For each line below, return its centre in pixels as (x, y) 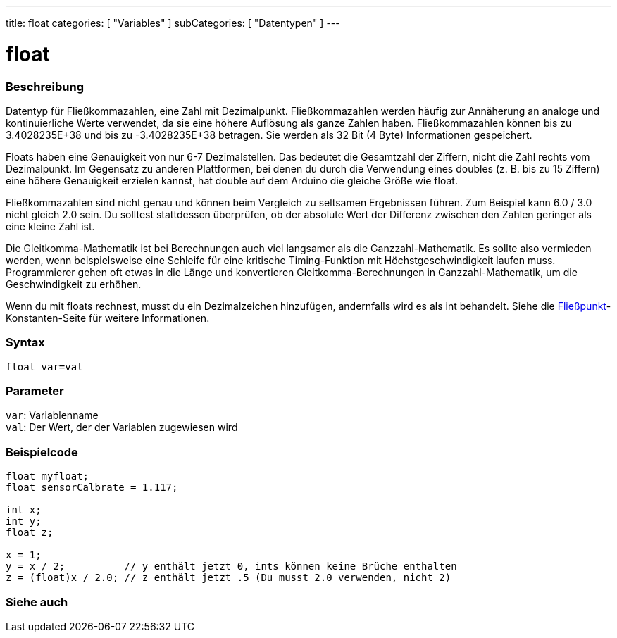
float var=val (44, 367)
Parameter (35, 391)
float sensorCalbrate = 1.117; (92, 488)
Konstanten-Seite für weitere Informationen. (108, 318)
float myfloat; (48, 476)
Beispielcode (42, 452)
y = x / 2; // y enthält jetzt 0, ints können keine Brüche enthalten (231, 567)
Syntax (25, 343)
